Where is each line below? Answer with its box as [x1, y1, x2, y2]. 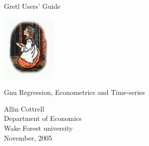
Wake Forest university [4, 122, 73, 133]
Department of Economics [4, 113, 82, 123]
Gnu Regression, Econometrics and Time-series [4, 87, 145, 97]
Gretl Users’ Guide [4, 1, 61, 11]
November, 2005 [4, 132, 52, 143]
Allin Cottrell [4, 103, 45, 114]
